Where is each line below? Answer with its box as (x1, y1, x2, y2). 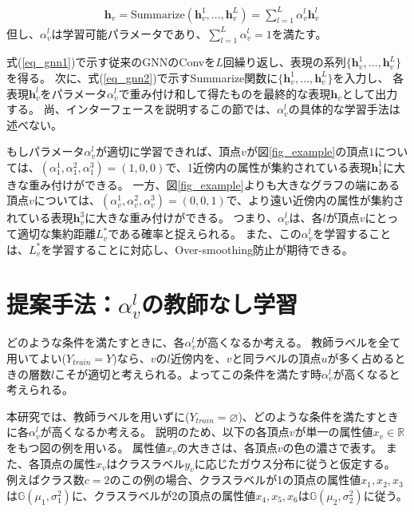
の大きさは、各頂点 (176, 439, 278, 455)
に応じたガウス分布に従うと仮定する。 (194, 454, 396, 471)
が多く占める (327, 349, 395, 366)
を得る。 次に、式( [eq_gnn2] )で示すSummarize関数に (6, 69, 278, 85)
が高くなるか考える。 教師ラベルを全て (196, 334, 401, 351)
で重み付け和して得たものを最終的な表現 (118, 85, 331, 101)
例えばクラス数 (6, 471, 85, 488)
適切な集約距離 (17, 225, 96, 242)
